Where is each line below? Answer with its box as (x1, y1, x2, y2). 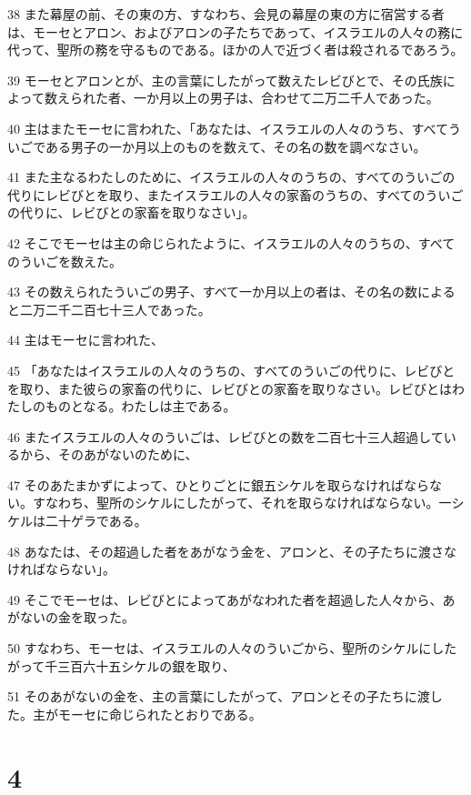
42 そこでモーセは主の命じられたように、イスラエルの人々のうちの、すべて (7, 233, 456, 252)
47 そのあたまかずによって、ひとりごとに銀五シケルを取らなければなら (7, 475, 429, 494)
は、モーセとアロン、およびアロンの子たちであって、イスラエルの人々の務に (7, 22, 464, 41)
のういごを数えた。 (7, 251, 122, 270)
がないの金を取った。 (7, 608, 135, 627)
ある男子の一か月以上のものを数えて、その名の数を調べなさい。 (45, 136, 426, 156)
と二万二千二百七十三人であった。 (7, 299, 211, 318)
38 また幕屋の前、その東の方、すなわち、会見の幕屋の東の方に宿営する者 (7, 5, 445, 23)
